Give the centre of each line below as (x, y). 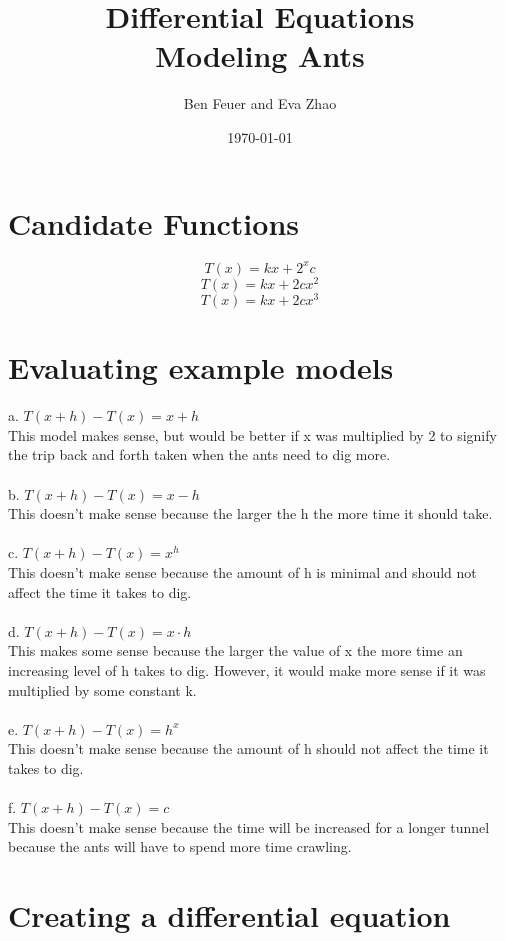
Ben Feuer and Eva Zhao (260, 103)
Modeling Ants (260, 55)
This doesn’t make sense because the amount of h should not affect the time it (248, 748)
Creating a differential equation (229, 915)
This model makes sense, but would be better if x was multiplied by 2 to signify (252, 434)
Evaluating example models (201, 367)
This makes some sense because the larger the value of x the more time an (235, 650)
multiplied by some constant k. (102, 689)
